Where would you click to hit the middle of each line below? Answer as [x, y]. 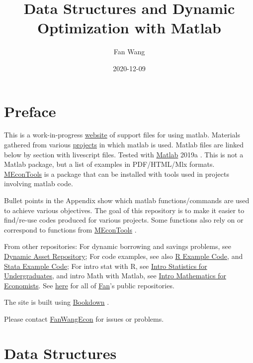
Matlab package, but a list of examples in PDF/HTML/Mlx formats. [109, 164]
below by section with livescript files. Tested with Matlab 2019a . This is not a [124, 154]
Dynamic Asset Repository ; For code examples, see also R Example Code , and [124, 256]
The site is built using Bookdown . [57, 302]
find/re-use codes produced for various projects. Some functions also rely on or [124, 220]
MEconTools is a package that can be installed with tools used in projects [117, 174]
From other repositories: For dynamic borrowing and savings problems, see [118, 246]
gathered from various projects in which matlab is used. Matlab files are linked [124, 145]
